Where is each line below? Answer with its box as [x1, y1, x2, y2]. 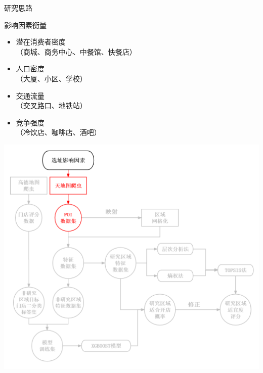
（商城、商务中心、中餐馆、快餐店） [16, 46, 137, 57]
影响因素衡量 [4, 19, 47, 30]
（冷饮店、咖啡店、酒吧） [16, 127, 101, 137]
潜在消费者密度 [16, 36, 66, 47]
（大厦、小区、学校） [16, 73, 87, 83]
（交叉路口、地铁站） [16, 100, 87, 111]
